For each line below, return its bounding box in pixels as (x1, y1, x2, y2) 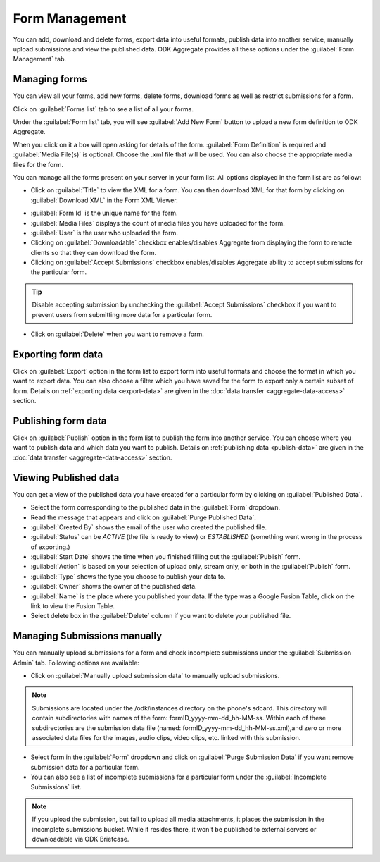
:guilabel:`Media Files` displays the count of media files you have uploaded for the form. (30, 218, 285, 227)
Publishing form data (13, 414, 107, 426)
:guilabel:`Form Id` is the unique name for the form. (30, 209, 179, 218)
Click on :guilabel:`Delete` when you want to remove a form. (30, 330, 204, 338)
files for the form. (13, 160, 63, 168)
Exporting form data (13, 348, 103, 360)
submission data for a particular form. (30, 763, 140, 771)
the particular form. (30, 268, 87, 276)
